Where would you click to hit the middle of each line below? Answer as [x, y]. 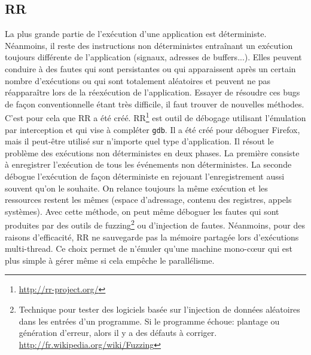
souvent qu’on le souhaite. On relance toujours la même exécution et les [136, 188]
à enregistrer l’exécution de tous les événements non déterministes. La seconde [148, 164]
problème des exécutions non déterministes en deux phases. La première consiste [152, 152]
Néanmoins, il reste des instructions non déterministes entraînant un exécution [149, 45]
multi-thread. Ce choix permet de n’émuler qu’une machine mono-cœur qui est [149, 248]
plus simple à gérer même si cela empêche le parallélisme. [110, 260]
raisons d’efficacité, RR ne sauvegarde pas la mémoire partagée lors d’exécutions [152, 237]
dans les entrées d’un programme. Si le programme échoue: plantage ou [149, 321]
